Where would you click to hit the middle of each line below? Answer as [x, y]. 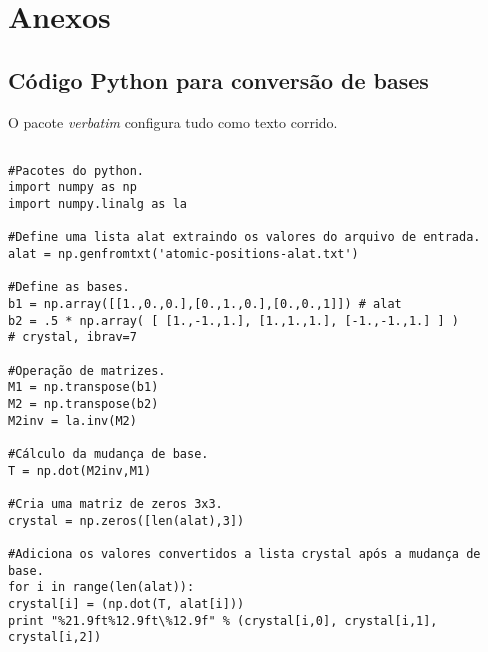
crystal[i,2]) [55, 637]
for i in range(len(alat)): [101, 587]
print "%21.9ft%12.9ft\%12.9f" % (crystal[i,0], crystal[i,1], [223, 620]
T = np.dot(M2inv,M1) [80, 470]
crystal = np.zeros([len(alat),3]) [126, 520]
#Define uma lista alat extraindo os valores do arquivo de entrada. [244, 237]
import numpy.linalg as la [97, 204]
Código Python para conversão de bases [218, 79]
